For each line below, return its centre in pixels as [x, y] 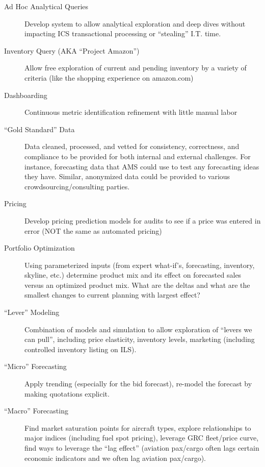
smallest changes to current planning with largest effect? [112, 295]
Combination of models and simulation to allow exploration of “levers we [138, 329]
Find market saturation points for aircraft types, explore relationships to [138, 427]
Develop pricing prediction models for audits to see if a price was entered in [143, 220]
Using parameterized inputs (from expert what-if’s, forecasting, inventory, [140, 265]
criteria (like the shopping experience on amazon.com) [109, 77]
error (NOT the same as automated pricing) [93, 230]
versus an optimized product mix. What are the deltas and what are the [137, 285]
